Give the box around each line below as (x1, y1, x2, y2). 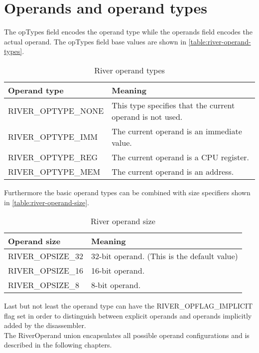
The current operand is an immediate (112, 125, 242, 137)
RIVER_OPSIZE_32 (8, 250, 83, 262)
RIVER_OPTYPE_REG (8, 151, 98, 163)
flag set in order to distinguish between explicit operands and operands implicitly (4, 310, 252, 321)
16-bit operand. (91, 265, 145, 277)
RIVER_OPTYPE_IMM (8, 131, 98, 143)
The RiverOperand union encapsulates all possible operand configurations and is (4, 330, 250, 340)
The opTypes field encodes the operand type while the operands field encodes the (4, 26, 253, 37)
